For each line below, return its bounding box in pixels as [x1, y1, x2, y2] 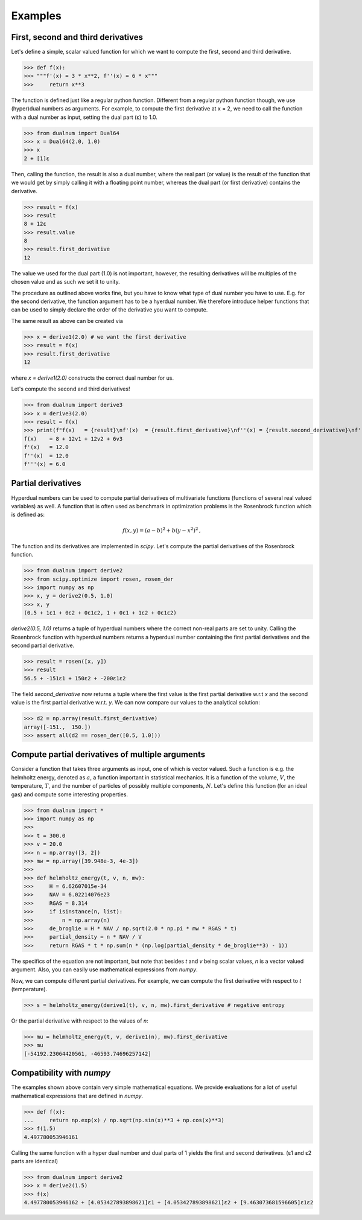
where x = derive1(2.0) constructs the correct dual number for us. [11, 374, 174, 382]
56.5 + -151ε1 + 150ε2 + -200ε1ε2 [24, 675, 126, 682]
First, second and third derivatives [11, 32, 143, 42]
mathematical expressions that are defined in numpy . [11, 1092, 144, 1099]
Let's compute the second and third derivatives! [11, 385, 130, 392]
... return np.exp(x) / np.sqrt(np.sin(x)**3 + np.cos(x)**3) [24, 1117, 224, 1123]
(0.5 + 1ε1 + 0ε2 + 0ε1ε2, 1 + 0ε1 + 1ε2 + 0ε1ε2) [24, 610, 177, 616]
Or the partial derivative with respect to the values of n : [11, 1017, 148, 1024]
